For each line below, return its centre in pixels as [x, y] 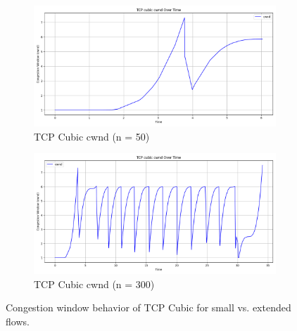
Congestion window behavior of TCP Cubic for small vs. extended [148, 307]
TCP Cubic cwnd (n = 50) [92, 136]
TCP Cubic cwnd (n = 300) [94, 284]
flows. [18, 321]
